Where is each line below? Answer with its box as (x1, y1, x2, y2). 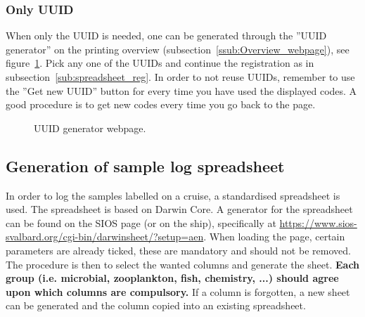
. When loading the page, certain (203, 229, 345, 244)
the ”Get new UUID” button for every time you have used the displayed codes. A (6, 83, 357, 98)
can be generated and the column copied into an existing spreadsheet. (6, 298, 306, 313)
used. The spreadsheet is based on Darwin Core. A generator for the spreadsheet (6, 202, 353, 216)
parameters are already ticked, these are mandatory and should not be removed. (6, 242, 351, 257)
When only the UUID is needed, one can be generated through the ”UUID (6, 28, 327, 43)
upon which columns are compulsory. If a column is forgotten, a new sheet (6, 284, 350, 299)
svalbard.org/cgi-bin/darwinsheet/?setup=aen (6, 229, 204, 244)
